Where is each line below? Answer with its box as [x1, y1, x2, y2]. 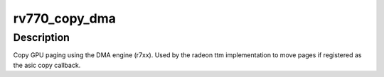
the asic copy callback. [13, 61, 81, 69]
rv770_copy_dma [13, 11, 117, 26]
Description [13, 31, 70, 44]
